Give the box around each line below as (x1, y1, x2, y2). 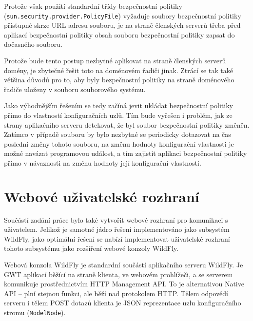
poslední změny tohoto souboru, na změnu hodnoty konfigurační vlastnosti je (4, 138, 234, 149)
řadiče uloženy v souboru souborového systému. (4, 84, 146, 94)
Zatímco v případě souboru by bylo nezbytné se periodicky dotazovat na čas (4, 129, 231, 139)
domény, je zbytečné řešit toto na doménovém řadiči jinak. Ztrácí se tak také (4, 65, 234, 75)
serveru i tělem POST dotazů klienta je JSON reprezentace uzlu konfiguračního (4, 298, 241, 308)
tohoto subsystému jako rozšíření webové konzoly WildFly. (4, 243, 178, 253)
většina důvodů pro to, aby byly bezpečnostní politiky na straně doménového (4, 75, 234, 85)
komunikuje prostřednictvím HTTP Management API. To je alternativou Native (4, 279, 244, 289)
